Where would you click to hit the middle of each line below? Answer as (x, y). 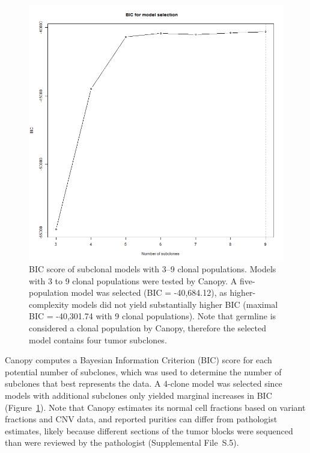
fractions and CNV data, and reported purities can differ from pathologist (141, 419)
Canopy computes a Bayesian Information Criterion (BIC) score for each (138, 360)
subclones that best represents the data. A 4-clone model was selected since (144, 383)
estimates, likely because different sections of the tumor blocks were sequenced (149, 430)
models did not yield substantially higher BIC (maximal (175, 304)
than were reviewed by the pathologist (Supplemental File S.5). (122, 442)
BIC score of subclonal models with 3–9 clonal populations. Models (153, 269)
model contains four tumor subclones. (98, 339)
